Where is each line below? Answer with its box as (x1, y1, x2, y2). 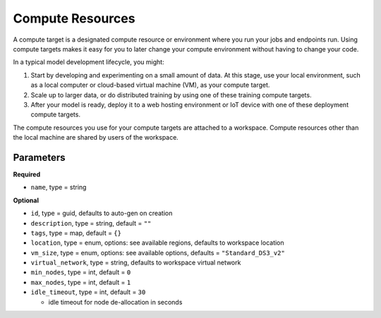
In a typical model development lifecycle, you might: (13, 58, 165, 66)
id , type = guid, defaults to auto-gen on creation (30, 209, 173, 218)
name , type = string (30, 183, 87, 192)
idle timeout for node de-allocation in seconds (48, 298, 183, 306)
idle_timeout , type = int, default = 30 (30, 288, 146, 296)
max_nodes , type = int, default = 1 (30, 278, 131, 286)
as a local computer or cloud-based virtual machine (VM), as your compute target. (30, 81, 270, 90)
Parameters (13, 152, 66, 164)
